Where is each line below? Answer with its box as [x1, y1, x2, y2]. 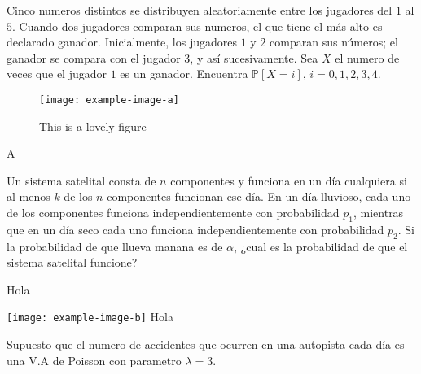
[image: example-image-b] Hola [7, 308, 173, 325]
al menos [7, 188, 50, 205]
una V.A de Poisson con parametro [7, 351, 182, 368]
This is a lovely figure [39, 117, 147, 134]
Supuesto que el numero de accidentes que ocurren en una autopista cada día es [7, 336, 405, 353]
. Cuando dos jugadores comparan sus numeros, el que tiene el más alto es [12, 17, 383, 34]
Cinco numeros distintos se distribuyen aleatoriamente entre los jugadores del [7, 2, 392, 18]
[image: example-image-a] [39, 93, 179, 106]
